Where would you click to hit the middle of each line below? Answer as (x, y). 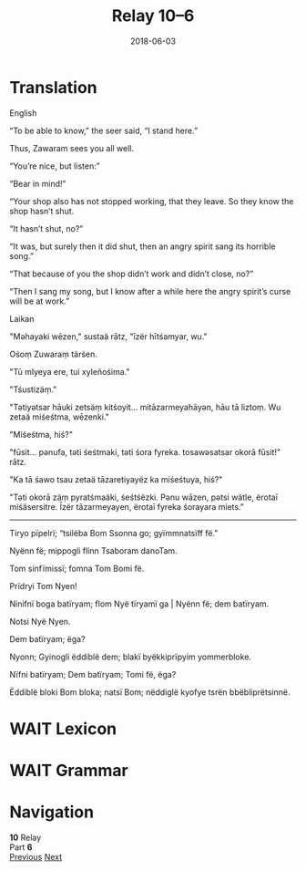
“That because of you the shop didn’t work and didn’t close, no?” (132, 274)
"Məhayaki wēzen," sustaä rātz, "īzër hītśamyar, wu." (108, 336)
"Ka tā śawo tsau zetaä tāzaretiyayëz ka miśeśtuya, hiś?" (116, 479)
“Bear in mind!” (38, 183)
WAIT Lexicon (63, 728)
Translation (53, 87)
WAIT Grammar (69, 771)
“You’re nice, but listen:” (55, 166)
